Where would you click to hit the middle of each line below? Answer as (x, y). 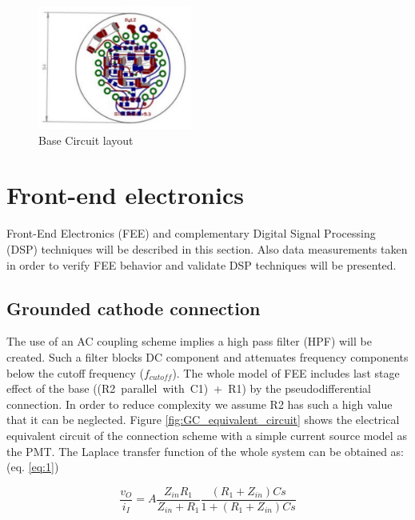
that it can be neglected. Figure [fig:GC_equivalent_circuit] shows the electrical (203, 420)
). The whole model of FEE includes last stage (286, 372)
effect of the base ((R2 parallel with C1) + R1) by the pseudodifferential (189, 388)
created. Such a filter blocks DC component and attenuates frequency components (207, 356)
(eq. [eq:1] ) (33, 467)
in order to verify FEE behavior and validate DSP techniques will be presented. (202, 264)
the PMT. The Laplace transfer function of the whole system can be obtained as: (205, 451)
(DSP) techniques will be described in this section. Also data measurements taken (207, 248)
